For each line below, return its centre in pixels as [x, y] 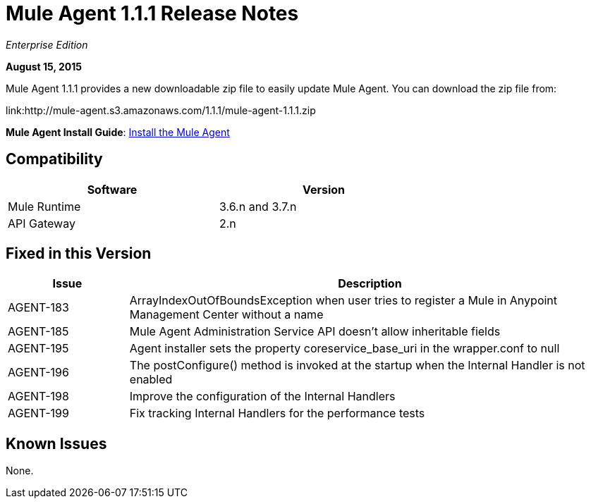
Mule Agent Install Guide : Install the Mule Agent [118, 132]
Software [112, 189]
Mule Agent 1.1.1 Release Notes [152, 13]
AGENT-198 [38, 397]
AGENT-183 [38, 308]
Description [370, 284]
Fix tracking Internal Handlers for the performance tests [277, 413]
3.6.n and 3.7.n [258, 206]
